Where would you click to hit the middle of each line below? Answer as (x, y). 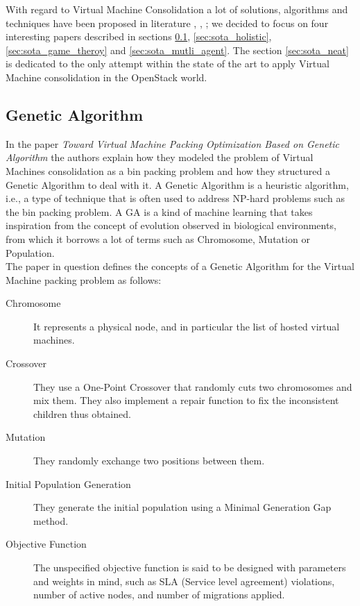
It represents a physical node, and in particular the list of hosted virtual (187, 326)
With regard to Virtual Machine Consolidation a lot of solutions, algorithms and (177, 9)
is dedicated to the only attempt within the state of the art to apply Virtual (168, 64)
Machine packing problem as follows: (84, 279)
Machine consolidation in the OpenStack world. (106, 77)
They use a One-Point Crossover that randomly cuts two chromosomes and (193, 386)
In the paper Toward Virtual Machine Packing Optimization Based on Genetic (172, 143)
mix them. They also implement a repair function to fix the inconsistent (186, 400)
